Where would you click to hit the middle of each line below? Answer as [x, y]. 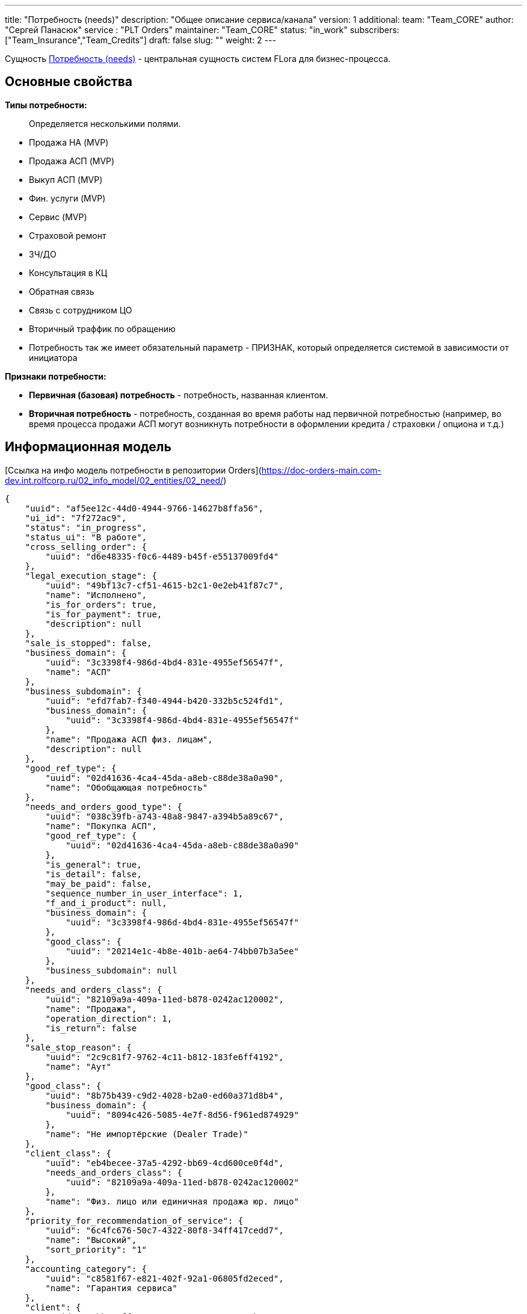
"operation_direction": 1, [109, 1018]
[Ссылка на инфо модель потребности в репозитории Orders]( [133, 470]
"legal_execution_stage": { [91, 575]
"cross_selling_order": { [86, 547]
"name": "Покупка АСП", [101, 826]
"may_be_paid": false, [99, 884]
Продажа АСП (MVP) [72, 161]
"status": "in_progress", [86, 527]
